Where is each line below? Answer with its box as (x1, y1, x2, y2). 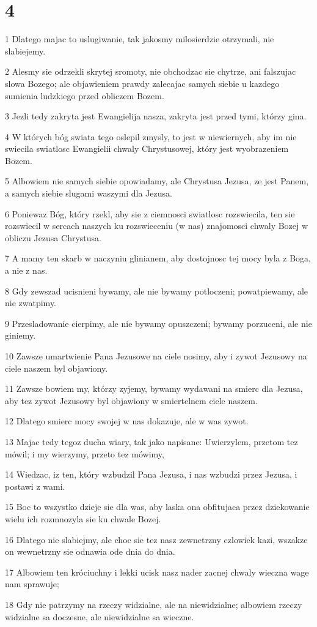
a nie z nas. (5, 264, 48, 277)
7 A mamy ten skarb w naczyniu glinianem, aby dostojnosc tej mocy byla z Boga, (5, 252, 311, 265)
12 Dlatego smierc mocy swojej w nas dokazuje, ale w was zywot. (5, 415, 249, 427)
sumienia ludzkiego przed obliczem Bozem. (5, 89, 164, 102)
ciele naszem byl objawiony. (5, 361, 108, 374)
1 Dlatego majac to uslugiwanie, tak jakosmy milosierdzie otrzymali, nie (5, 32, 274, 45)
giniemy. (5, 329, 36, 342)
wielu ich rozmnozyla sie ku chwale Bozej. (5, 512, 161, 525)
